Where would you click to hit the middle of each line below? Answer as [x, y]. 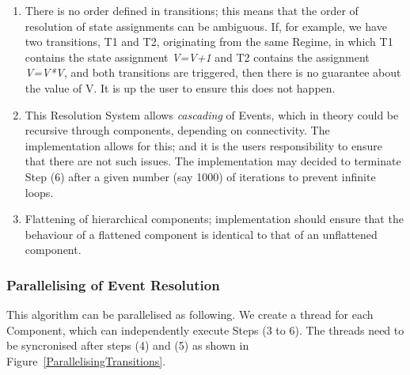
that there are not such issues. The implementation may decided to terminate [213, 161]
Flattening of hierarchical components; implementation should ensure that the [214, 219]
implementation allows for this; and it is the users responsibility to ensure [203, 145]
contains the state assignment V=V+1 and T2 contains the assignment [197, 57]
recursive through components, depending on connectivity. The [177, 130]
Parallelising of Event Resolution [113, 284]
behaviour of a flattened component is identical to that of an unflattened [201, 234]
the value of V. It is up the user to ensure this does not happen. [180, 87]
